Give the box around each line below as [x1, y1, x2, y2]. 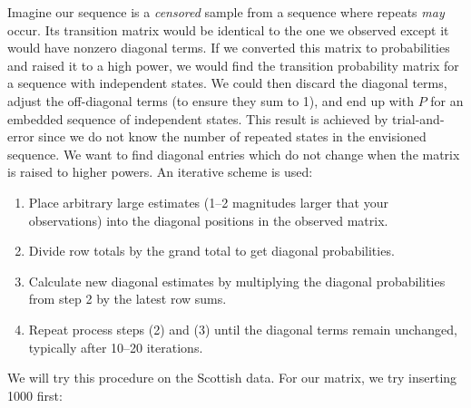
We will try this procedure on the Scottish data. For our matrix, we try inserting [7, 368, 457, 387]
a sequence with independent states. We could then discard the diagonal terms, [7, 73, 447, 92]
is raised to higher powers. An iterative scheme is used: [7, 162, 313, 181]
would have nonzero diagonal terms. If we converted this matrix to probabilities [7, 38, 450, 57]
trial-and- [391, 109, 445, 128]
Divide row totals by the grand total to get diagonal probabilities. [28, 241, 395, 260]
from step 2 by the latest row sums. [28, 289, 227, 308]
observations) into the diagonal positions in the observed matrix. [28, 210, 388, 229]
